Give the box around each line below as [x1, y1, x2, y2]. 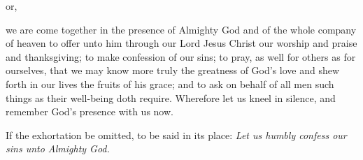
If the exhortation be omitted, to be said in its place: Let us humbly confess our [6, 127, 347, 142]
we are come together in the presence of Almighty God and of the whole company [6, 22, 357, 36]
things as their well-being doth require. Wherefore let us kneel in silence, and [6, 90, 336, 105]
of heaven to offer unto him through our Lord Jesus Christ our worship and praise [6, 36, 357, 50]
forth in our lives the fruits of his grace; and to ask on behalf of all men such [6, 76, 334, 91]
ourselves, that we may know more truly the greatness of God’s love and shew [6, 63, 340, 78]
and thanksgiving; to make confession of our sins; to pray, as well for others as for [6, 49, 356, 64]
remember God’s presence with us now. [6, 104, 173, 119]
